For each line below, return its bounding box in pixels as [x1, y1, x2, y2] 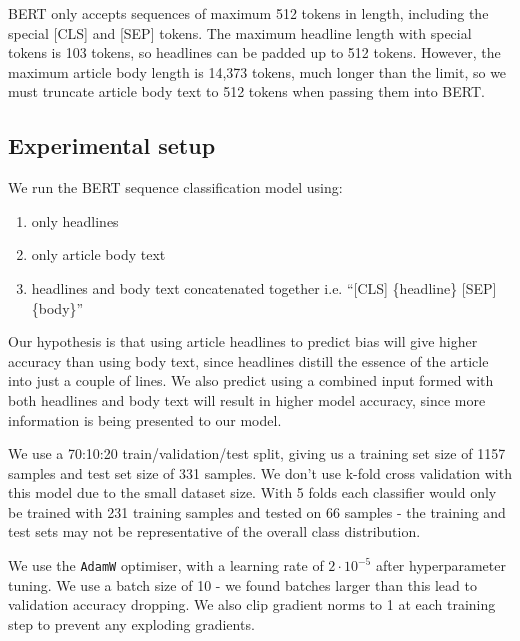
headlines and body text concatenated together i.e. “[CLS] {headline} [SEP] [31, 277, 497, 298]
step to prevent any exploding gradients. [8, 613, 255, 634]
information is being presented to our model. [8, 409, 282, 430]
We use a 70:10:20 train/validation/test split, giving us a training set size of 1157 [8, 443, 506, 464]
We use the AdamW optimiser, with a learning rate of [8, 555, 324, 576]
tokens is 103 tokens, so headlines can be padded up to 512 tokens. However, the [8, 42, 501, 63]
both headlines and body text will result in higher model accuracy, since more [8, 389, 486, 410]
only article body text [31, 244, 166, 265]
